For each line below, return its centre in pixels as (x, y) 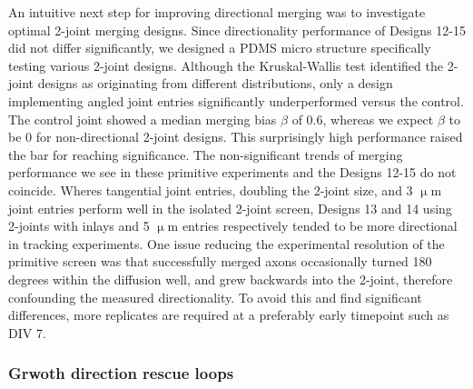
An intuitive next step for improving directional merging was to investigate (217, 12)
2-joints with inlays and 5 (79, 226)
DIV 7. (27, 332)
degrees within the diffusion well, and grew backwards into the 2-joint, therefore (231, 279)
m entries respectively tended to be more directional (312, 226)
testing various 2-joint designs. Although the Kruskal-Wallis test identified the (226, 65)
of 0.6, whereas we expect (363, 119)
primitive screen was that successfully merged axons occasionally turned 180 (220, 261)
